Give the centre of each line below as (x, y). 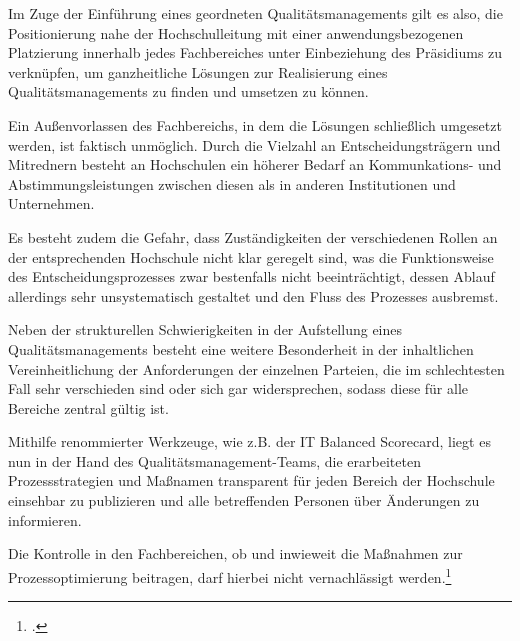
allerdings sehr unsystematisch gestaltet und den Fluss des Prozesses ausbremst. (253, 295)
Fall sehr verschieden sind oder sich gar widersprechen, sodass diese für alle (238, 388)
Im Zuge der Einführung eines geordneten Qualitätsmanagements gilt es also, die (255, 13)
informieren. (45, 519)
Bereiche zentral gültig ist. (88, 407)
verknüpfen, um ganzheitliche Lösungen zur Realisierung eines (198, 71)
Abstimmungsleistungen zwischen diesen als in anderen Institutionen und (232, 183)
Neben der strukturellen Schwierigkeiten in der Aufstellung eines (205, 329)
